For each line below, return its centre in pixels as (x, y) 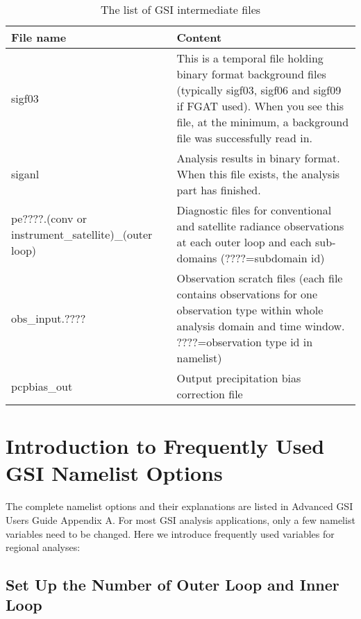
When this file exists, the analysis (258, 174)
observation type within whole (250, 310)
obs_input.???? (49, 318)
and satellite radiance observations (260, 226)
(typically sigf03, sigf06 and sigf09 (259, 90)
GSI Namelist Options (114, 473)
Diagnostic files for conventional (254, 210)
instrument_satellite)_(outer (82, 234)
